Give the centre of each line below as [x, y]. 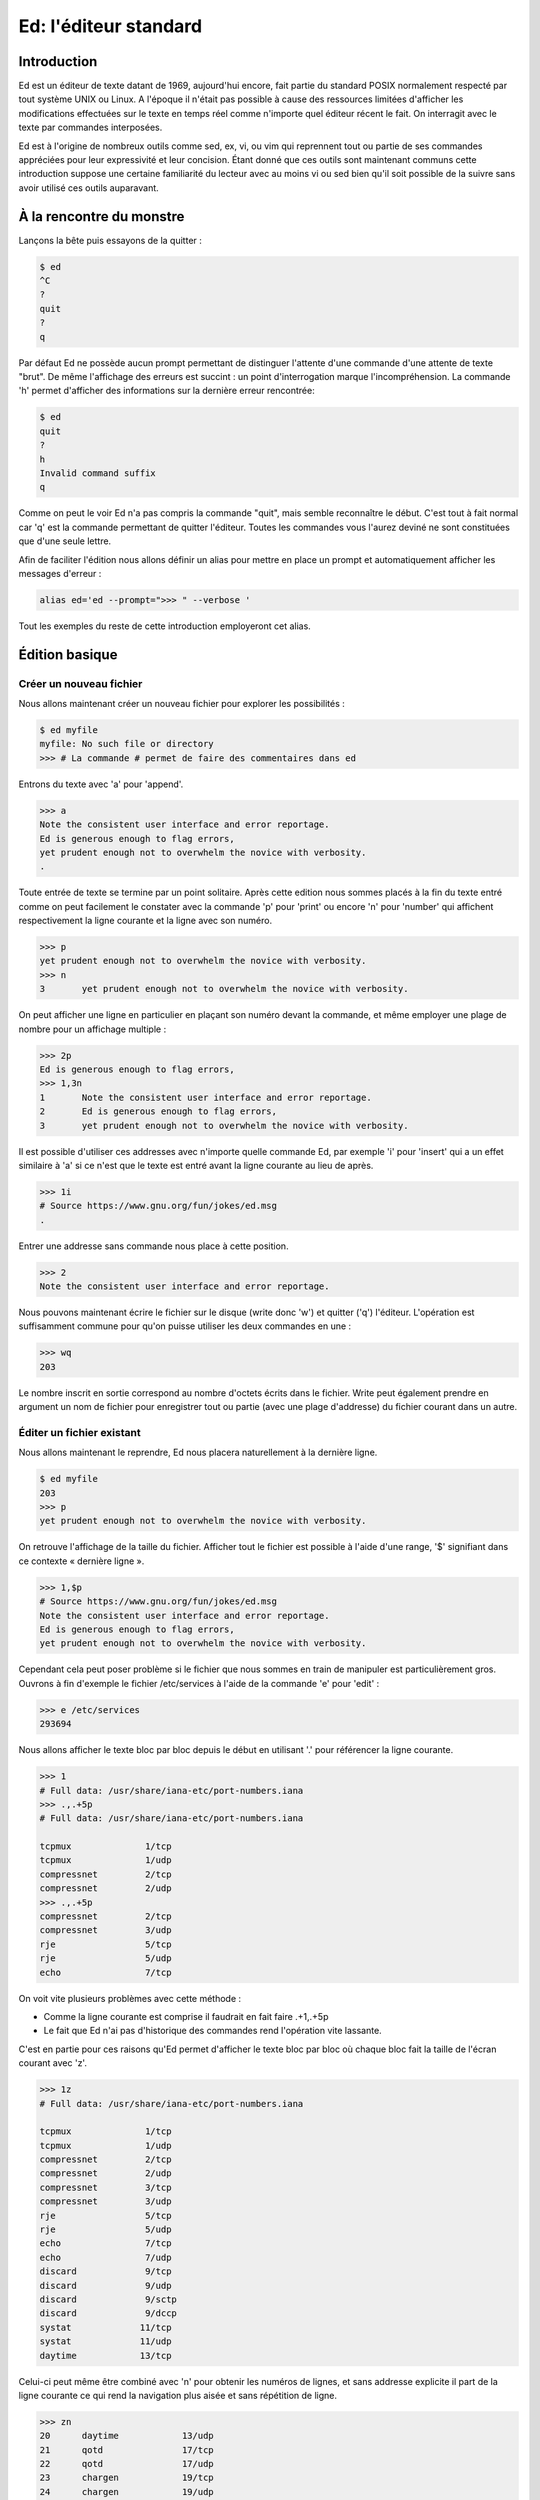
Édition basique [68, 654]
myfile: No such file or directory [126, 744]
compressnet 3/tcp [105, 2187]
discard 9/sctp [108, 2299]
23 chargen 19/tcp [126, 2478]
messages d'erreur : [60, 573]
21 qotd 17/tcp [126, 2449]
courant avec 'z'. [52, 2063]
